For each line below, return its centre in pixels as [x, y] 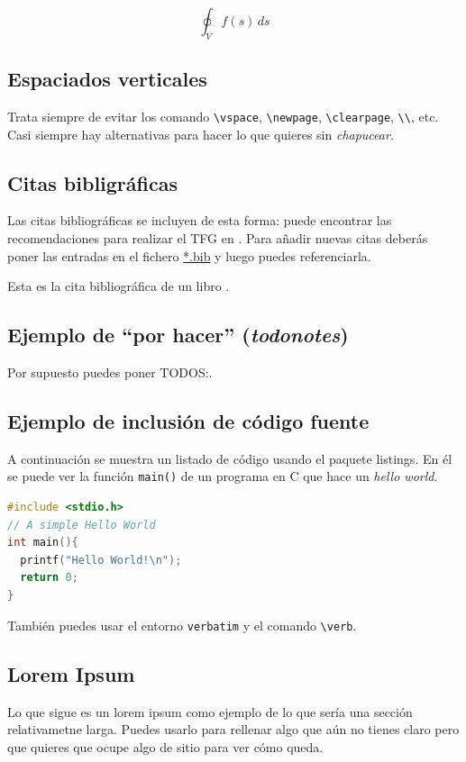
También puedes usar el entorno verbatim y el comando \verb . [182, 625]
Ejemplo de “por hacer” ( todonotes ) [178, 335]
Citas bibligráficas [92, 182]
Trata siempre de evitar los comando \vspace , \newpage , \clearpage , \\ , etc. [223, 116]
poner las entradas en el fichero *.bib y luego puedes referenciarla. [189, 255]
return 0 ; [49, 578]
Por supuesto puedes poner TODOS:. [110, 372]
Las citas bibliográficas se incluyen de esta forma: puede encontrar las [200, 220]
